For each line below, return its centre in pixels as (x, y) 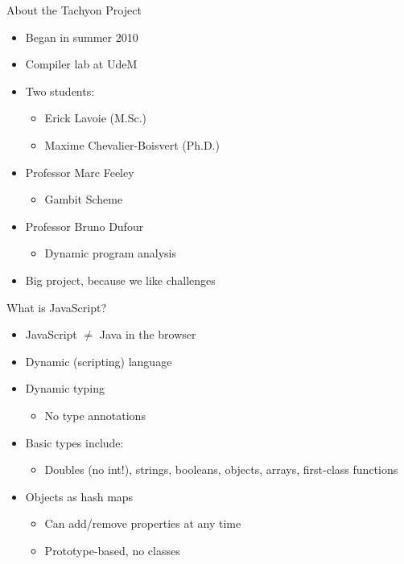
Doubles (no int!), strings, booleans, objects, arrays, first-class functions (221, 469)
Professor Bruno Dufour (85, 226)
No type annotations (95, 415)
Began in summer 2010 (82, 37)
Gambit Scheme (84, 199)
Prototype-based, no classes (112, 550)
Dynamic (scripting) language (99, 361)
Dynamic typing (65, 388)
